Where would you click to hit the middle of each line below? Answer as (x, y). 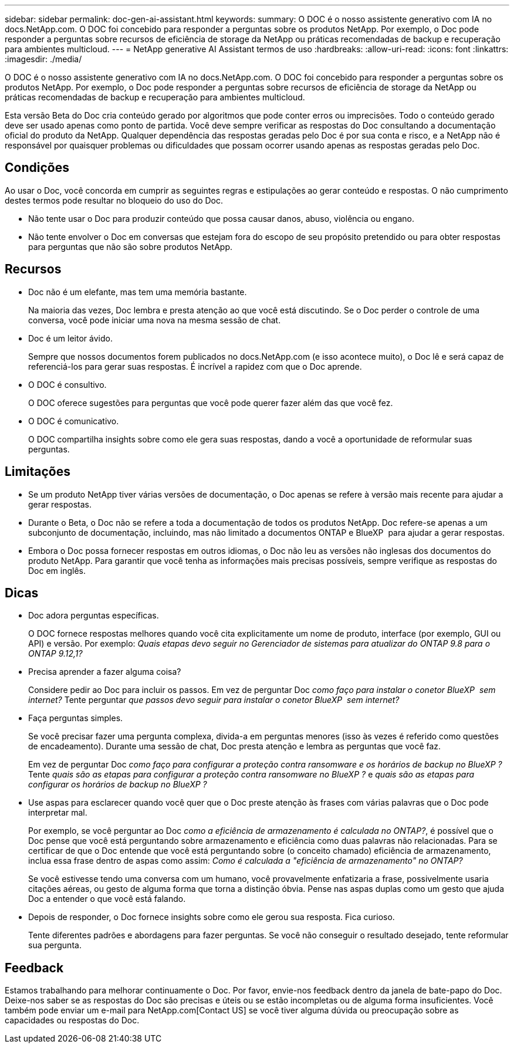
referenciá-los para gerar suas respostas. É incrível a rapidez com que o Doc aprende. (195, 366)
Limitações (38, 472)
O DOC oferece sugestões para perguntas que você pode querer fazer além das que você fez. (211, 403)
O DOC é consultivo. (67, 384)
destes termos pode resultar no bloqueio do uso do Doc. (114, 200)
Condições (37, 168)
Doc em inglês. (57, 570)
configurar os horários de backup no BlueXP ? (118, 785)
